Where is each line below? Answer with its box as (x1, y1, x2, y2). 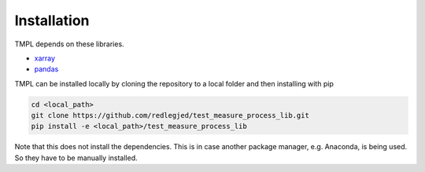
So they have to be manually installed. (14, 153, 138, 163)
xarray (34, 53, 55, 63)
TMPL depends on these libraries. (14, 39, 125, 49)
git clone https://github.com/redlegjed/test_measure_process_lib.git (31, 111, 310, 120)
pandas (34, 64, 59, 74)
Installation (14, 12, 90, 29)
